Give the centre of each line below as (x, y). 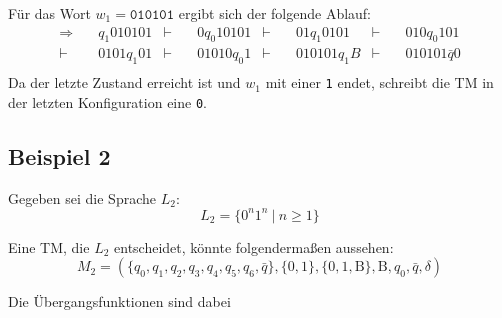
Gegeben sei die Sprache (82, 197)
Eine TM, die (49, 246)
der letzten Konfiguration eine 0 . (107, 101)
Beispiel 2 (59, 155)
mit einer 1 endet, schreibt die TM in (379, 82)
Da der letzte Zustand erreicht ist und (124, 82)
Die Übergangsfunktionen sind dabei (119, 301)
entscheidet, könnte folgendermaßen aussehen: (254, 246)
